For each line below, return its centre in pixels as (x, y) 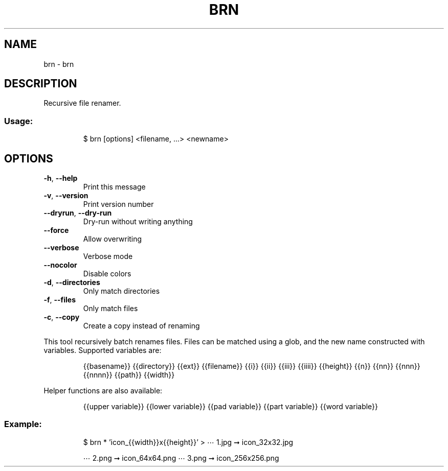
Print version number (118, 204)
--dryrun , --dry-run (78, 213)
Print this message (114, 187)
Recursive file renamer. (82, 103)
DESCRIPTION (41, 84)
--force (56, 230)
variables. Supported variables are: (103, 350)
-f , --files (60, 300)
